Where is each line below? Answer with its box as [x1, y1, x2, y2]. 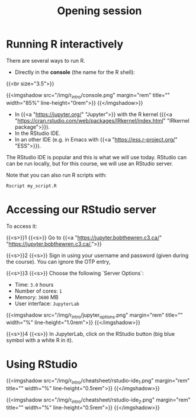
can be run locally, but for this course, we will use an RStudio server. [6, 160, 173, 167]
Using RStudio [6, 357, 78, 371]
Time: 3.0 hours [14, 281, 54, 288]
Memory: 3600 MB [14, 293, 59, 300]
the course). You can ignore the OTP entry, [6, 258, 111, 265]
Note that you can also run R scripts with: [6, 171, 107, 178]
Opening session [57, 4, 142, 18]
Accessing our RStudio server [6, 203, 157, 216]
